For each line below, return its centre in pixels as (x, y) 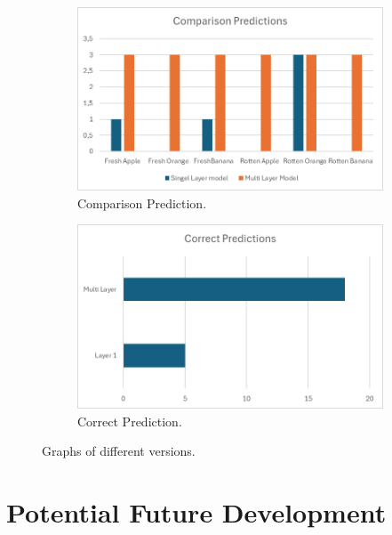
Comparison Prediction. (142, 203)
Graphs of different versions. (119, 451)
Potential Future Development (196, 512)
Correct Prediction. (130, 421)
